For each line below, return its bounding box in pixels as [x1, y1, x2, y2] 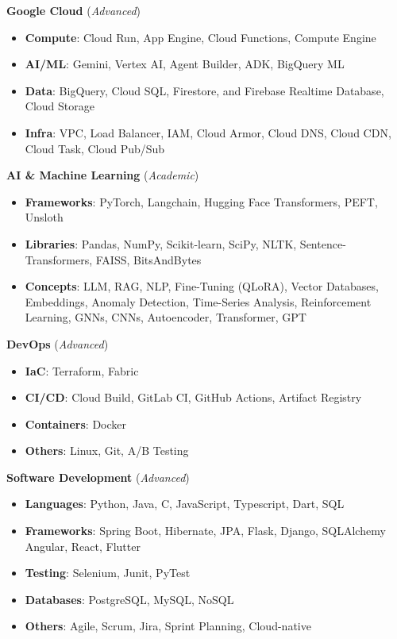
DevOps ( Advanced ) [6, 335, 109, 352]
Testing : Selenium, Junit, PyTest [25, 564, 191, 581]
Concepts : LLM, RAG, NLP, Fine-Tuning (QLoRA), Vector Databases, [25, 278, 379, 294]
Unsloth [25, 209, 64, 225]
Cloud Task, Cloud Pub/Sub [25, 140, 165, 156]
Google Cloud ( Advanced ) [6, 2, 141, 18]
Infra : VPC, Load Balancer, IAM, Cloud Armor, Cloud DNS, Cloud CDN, [25, 124, 391, 141]
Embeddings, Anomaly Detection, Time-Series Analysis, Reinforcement [25, 293, 372, 310]
